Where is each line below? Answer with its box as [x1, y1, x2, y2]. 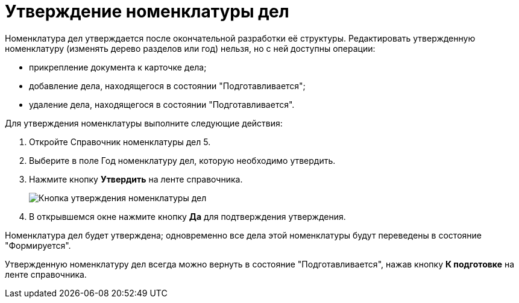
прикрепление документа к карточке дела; [29, 61, 207, 72]
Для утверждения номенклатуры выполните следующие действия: [5, 117, 283, 128]
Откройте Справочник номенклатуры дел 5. [29, 136, 211, 147]
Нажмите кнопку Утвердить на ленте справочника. [29, 173, 243, 184]
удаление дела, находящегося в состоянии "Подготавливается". [29, 99, 295, 110]
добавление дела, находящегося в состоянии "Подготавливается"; [29, 80, 306, 91]
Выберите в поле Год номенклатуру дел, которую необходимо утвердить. [29, 155, 336, 166]
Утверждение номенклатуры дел [5, 1, 289, 22]
